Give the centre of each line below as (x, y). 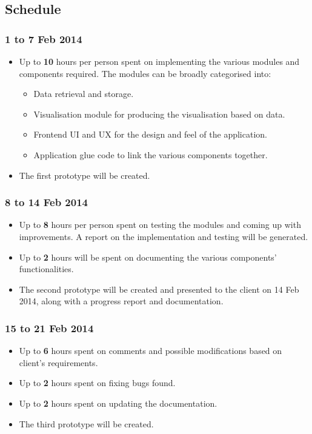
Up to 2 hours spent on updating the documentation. (118, 403)
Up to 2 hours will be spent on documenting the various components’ (148, 257)
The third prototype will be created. (86, 423)
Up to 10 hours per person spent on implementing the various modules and (159, 61)
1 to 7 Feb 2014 (44, 38)
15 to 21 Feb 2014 (49, 328)
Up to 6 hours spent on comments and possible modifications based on (151, 351)
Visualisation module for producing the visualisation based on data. (159, 114)
